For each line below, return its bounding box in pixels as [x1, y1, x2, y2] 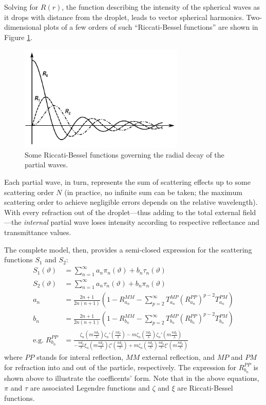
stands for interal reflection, [36, 352, 124, 362]
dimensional [4, 22, 42, 32]
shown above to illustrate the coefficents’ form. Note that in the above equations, [4, 372, 259, 383]
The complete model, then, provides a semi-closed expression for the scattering [4, 244, 252, 255]
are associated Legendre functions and [30, 382, 150, 393]
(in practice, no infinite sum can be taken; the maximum [64, 186, 242, 197]
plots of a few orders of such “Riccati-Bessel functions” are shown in [44, 22, 258, 32]
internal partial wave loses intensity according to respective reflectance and [24, 217, 259, 227]
